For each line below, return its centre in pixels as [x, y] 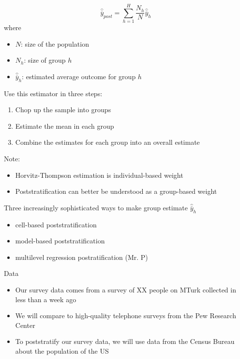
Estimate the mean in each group [65, 126]
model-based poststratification [60, 241]
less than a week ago [46, 299]
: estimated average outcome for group [79, 76]
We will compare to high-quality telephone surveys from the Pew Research [126, 316]
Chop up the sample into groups [63, 110]
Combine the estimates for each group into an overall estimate [107, 142]
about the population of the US [62, 351]
